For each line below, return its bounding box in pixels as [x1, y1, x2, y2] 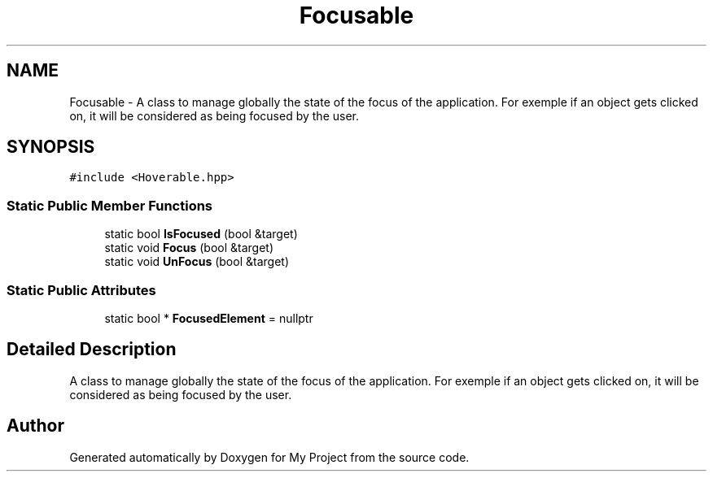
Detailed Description [7, 339, 177, 360]
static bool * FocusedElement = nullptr [104, 311, 313, 325]
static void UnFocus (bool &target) [104, 254, 289, 269]
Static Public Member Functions [7, 197, 213, 214]
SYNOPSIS [7, 137, 95, 158]
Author [7, 415, 64, 437]
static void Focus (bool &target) [104, 241, 274, 255]
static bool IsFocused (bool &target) [104, 227, 298, 241]
